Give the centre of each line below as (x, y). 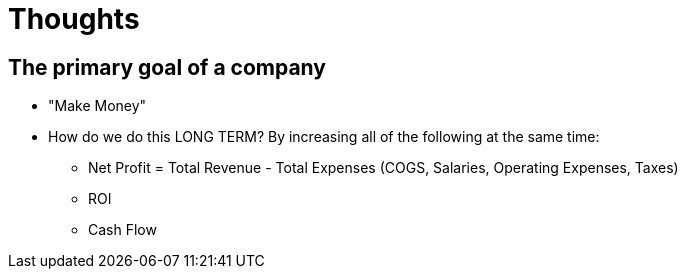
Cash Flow (122, 230)
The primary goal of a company (167, 67)
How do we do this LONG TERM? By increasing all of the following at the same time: (324, 137)
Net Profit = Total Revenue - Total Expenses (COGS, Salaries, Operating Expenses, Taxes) (383, 168)
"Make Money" (97, 106)
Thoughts (74, 19)
